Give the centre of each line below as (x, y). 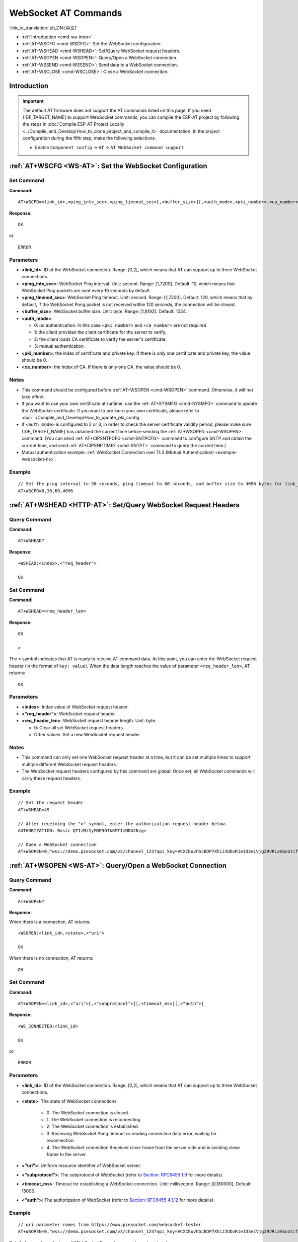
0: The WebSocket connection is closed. (88, 1112)
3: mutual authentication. (60, 346)
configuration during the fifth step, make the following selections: (89, 138)
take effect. (33, 396)
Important (33, 101)
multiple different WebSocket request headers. (69, 764)
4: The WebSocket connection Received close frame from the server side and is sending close (143, 1147)
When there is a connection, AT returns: (50, 922)
